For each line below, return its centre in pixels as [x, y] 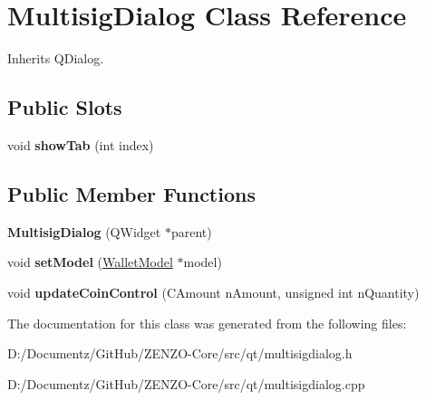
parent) [191, 231]
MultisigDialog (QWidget [84, 231]
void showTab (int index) [81, 144]
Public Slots [65, 107]
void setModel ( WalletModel [90, 262]
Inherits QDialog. [56, 58]
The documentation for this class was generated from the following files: [207, 323]
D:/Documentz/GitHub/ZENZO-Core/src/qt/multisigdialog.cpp [186, 383]
